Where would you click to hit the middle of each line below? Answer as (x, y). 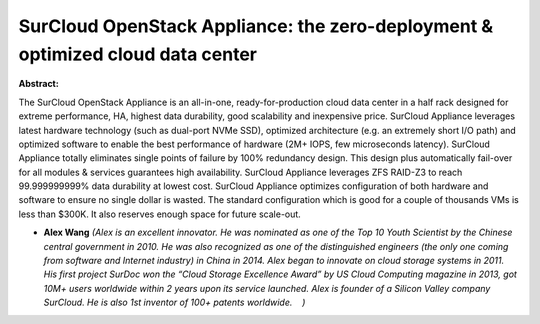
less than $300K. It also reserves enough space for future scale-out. (160, 214)
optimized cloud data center (138, 54)
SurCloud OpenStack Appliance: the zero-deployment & (256, 26)
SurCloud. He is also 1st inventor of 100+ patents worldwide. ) (174, 302)
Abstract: (38, 84)
